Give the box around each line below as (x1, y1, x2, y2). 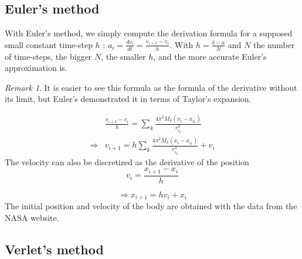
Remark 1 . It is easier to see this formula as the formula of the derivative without (5, 81, 297, 93)
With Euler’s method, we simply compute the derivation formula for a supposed (5, 27, 293, 39)
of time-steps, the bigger (5, 50, 92, 62)
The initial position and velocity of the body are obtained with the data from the (5, 200, 297, 212)
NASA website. (5, 212, 59, 223)
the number (253, 38, 295, 50)
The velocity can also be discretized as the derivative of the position (5, 155, 249, 168)
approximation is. (5, 62, 67, 74)
